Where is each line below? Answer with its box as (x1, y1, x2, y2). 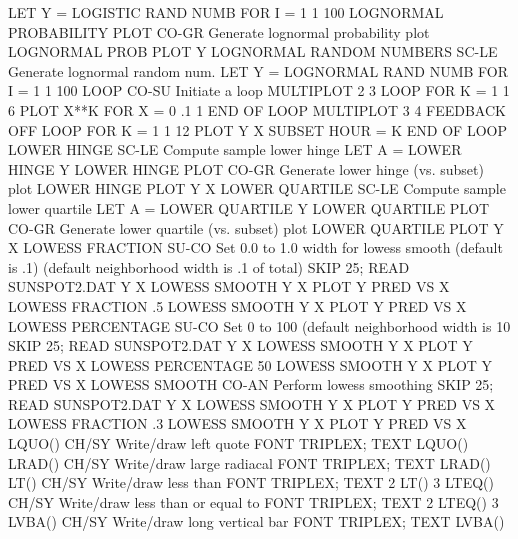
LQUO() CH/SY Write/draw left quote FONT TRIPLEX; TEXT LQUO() (8, 433, 469, 454)
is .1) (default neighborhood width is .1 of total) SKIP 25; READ (8, 256, 410, 277)
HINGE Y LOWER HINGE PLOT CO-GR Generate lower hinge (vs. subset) (8, 158, 484, 179)
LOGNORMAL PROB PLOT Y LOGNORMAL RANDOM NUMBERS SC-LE (8, 41, 498, 62)
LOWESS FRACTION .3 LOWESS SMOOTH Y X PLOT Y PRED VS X (8, 413, 467, 434)
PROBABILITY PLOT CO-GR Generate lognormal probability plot (8, 21, 430, 42)
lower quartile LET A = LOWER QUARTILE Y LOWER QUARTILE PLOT (8, 197, 490, 218)
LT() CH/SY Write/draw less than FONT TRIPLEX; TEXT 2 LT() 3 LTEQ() (8, 472, 494, 493)
